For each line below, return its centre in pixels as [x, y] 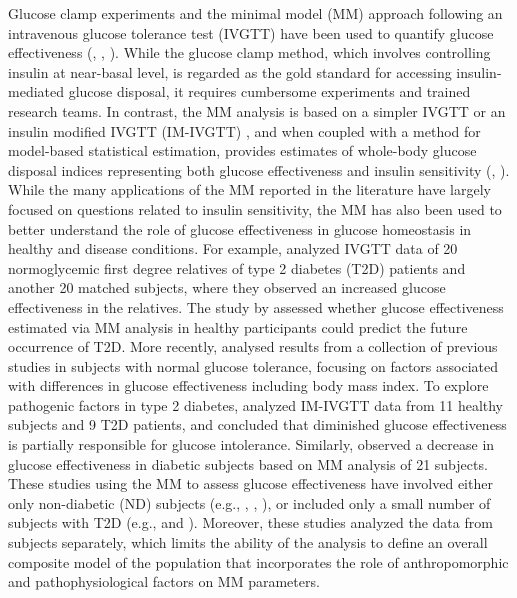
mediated [36, 91]
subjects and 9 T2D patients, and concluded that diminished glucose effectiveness [257, 424]
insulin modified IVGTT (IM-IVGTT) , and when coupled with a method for [244, 130]
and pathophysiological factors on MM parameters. [164, 581]
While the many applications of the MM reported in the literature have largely [249, 189]
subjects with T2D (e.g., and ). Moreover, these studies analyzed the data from [250, 522]
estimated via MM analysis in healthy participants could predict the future [238, 326]
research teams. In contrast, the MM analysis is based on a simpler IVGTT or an [257, 110]
